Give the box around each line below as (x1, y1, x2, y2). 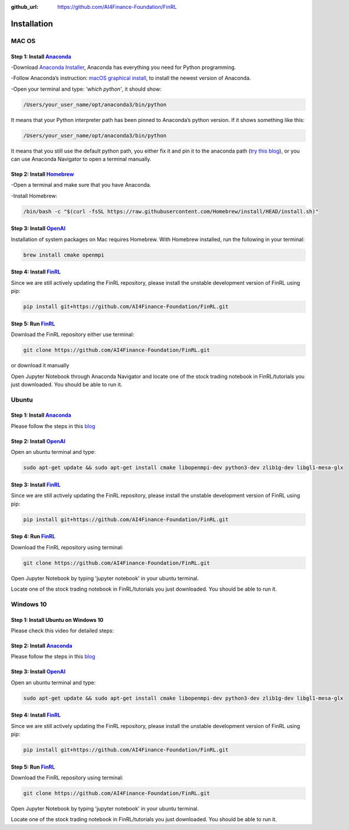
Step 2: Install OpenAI (11, 437, 66, 444)
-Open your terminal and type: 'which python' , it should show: (11, 85, 162, 93)
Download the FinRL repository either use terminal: (11, 331, 134, 338)
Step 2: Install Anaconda (11, 642, 73, 649)
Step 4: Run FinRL (11, 533, 55, 540)
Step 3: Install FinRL (11, 481, 61, 488)
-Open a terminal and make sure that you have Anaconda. (11, 182, 152, 189)
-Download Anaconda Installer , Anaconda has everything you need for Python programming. (11, 64, 236, 71)
